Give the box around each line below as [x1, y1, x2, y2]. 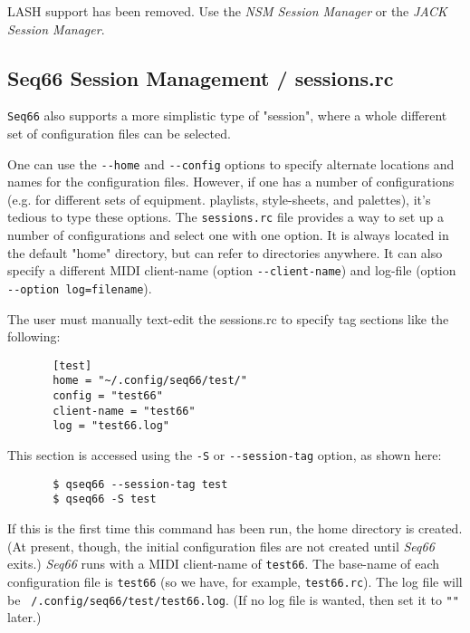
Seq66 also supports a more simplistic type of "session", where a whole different [7, 106, 447, 125]
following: [7, 327, 61, 346]
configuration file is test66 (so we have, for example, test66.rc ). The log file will [7, 571, 463, 590]
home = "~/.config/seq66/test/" [53, 374, 247, 388]
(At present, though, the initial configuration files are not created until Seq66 [7, 536, 435, 555]
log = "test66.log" [53, 419, 169, 433]
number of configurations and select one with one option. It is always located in [7, 225, 449, 245]
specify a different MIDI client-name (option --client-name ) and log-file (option [7, 261, 456, 280]
